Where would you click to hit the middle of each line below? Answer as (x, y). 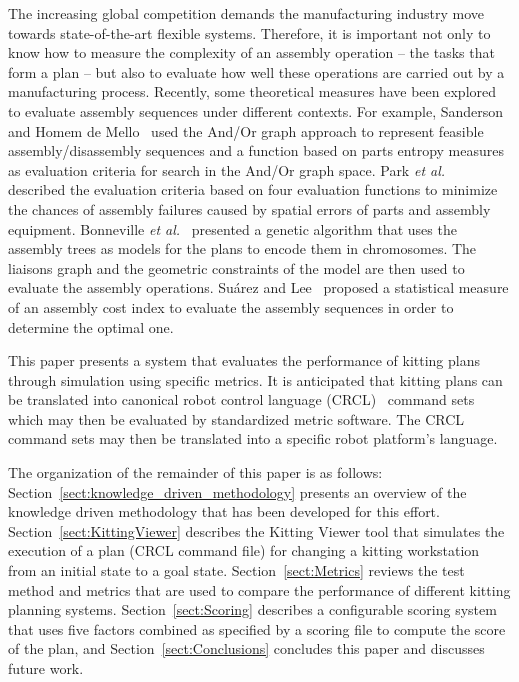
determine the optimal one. (91, 326)
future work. (46, 668)
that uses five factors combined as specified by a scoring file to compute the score (257, 628)
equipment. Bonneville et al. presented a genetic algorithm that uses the (232, 228)
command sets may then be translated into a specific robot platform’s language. (253, 438)
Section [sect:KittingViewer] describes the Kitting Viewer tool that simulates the (256, 530)
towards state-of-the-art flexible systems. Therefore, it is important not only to (249, 32)
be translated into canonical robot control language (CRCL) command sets (241, 399)
